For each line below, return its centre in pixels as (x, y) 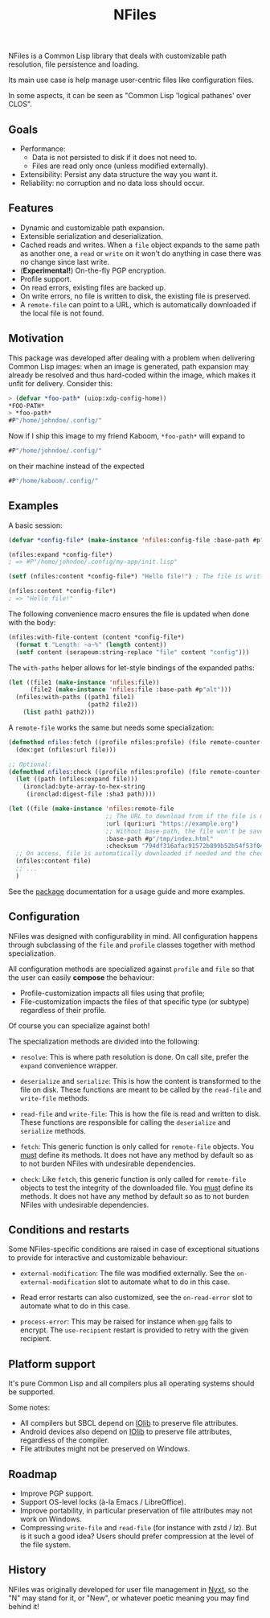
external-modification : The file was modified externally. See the (127, 1274)
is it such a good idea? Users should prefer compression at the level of (137, 1536)
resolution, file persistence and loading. (74, 64)
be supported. (32, 1392)
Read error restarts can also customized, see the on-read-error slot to (136, 1298)
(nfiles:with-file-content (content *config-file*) (96, 637)
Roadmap (33, 1474)
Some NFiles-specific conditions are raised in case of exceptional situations (134, 1250)
